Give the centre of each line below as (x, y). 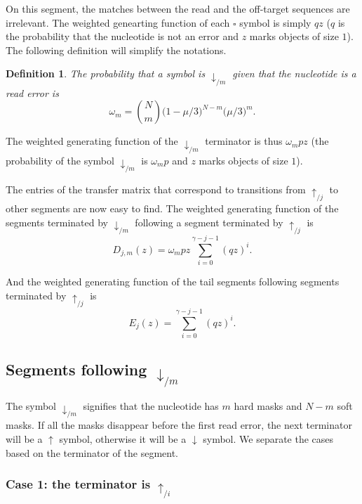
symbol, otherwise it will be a (123, 439)
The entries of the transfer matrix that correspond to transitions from (156, 189)
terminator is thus (244, 141)
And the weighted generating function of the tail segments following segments (173, 282)
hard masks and (268, 406)
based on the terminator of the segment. (92, 452)
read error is (32, 92)
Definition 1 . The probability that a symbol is (106, 73)
